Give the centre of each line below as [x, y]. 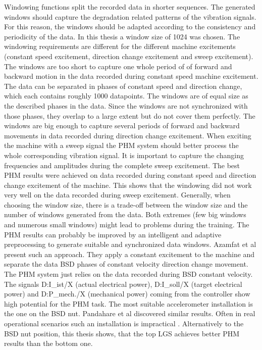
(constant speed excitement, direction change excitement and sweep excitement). [129, 56]
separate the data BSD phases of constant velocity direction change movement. [126, 264]
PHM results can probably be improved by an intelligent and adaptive [113, 234]
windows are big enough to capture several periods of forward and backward [122, 126]
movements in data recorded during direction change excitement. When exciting [128, 135]
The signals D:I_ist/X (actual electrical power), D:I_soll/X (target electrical [123, 284]
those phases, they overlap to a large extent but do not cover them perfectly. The [130, 115]
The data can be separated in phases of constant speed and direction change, [123, 86]
